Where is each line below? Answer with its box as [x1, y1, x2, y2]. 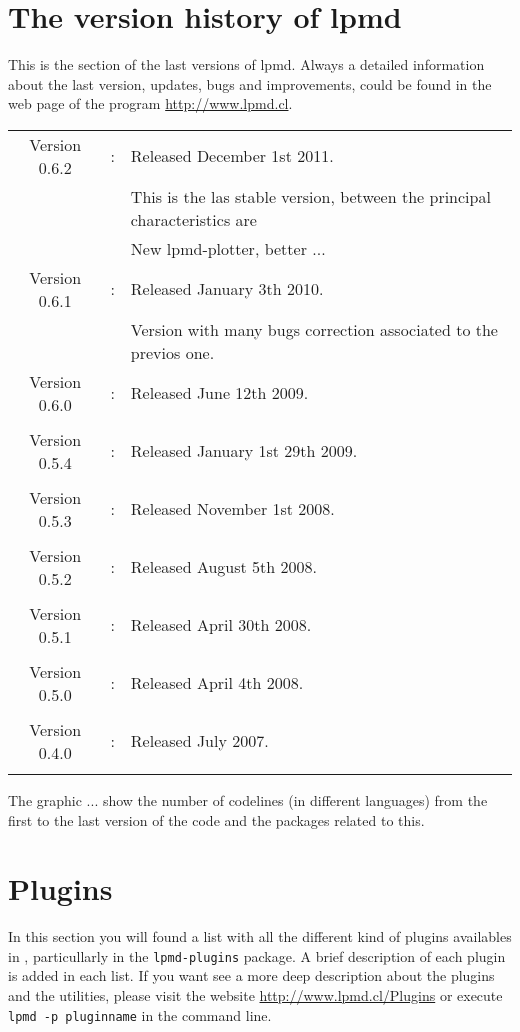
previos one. [130, 340, 215, 364]
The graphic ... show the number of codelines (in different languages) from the [8, 789, 488, 810]
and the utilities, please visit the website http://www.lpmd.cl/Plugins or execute [8, 985, 503, 1006]
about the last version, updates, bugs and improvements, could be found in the [8, 73, 492, 94]
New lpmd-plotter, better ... [130, 236, 326, 260]
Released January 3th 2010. [130, 277, 324, 301]
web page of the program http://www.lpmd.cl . [8, 93, 293, 114]
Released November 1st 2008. [130, 497, 335, 521]
